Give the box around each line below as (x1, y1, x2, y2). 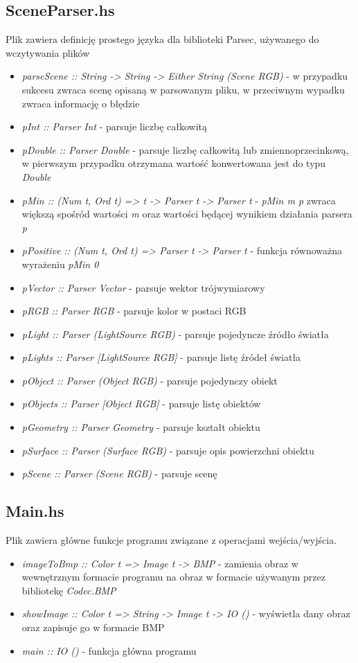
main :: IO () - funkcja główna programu (21, 643, 197, 657)
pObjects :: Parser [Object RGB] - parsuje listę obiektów (21, 396, 261, 411)
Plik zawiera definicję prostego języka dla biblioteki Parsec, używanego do (6, 32, 319, 46)
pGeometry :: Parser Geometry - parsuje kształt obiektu (21, 420, 260, 434)
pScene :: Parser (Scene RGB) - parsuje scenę (21, 466, 217, 481)
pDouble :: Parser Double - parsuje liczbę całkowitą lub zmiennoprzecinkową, (21, 142, 349, 157)
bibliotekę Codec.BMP (21, 583, 116, 597)
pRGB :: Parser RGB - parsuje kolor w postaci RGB (21, 303, 247, 318)
